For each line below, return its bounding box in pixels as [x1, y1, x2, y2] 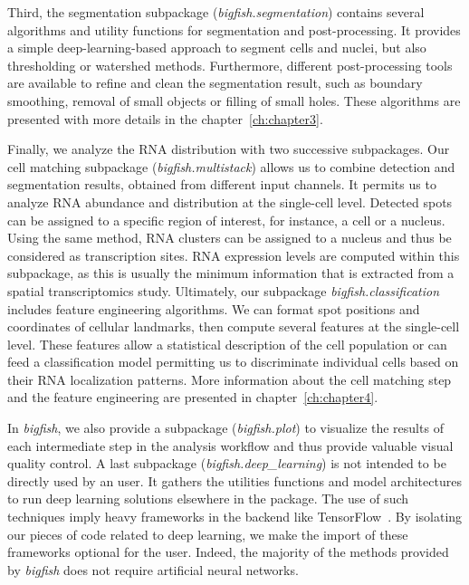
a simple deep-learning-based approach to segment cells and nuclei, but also [7, 38, 426, 57]
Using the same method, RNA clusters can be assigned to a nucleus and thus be [7, 228, 452, 247]
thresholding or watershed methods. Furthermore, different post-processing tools [7, 55, 453, 74]
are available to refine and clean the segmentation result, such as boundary [7, 73, 423, 92]
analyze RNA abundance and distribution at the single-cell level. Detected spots [7, 192, 453, 211]
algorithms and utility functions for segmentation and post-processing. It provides [7, 20, 461, 39]
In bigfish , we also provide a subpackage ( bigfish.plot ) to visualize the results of [7, 418, 444, 437]
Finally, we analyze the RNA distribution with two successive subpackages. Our [7, 139, 450, 158]
